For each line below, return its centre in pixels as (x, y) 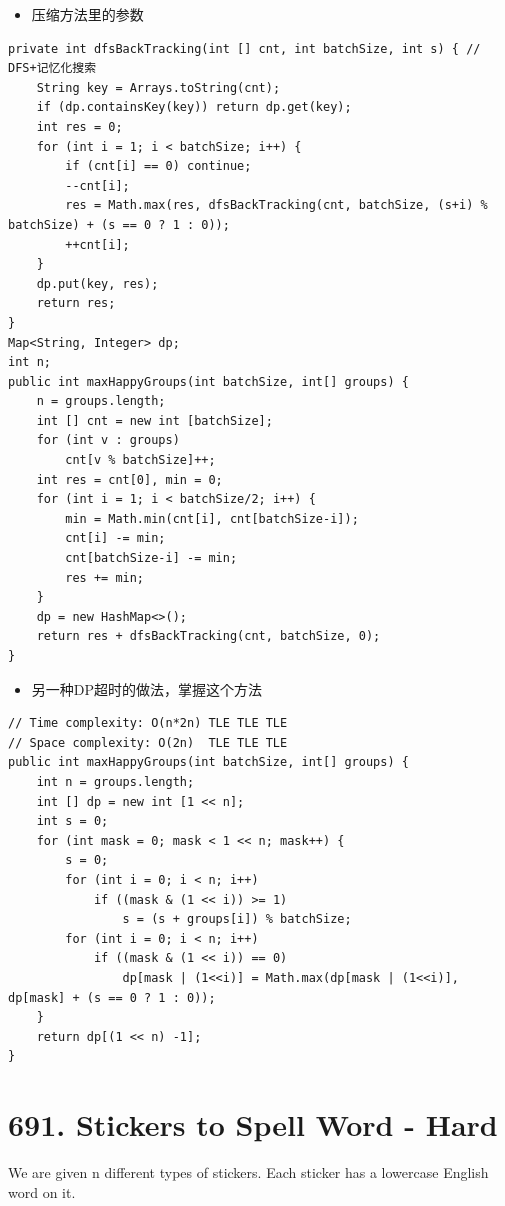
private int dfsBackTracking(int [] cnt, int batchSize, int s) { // (244, 48)
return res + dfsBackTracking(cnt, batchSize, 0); (208, 636)
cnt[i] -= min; (115, 538)
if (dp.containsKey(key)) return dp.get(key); (194, 107)
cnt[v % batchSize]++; (140, 460)
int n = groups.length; (115, 781)
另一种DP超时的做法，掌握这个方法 (147, 688)
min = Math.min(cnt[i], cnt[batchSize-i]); (212, 518)
